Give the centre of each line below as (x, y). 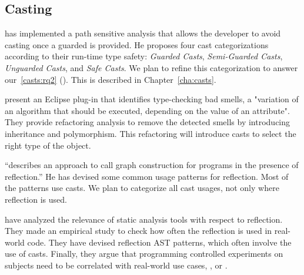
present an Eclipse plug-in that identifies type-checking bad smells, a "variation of (152, 99)
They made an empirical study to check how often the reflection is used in (138, 231)
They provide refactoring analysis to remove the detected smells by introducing (148, 122)
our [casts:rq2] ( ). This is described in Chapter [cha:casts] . (111, 79)
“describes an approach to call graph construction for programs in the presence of (152, 165)
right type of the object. (48, 145)
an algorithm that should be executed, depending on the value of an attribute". (147, 110)
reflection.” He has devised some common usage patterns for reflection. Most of (147, 176)
